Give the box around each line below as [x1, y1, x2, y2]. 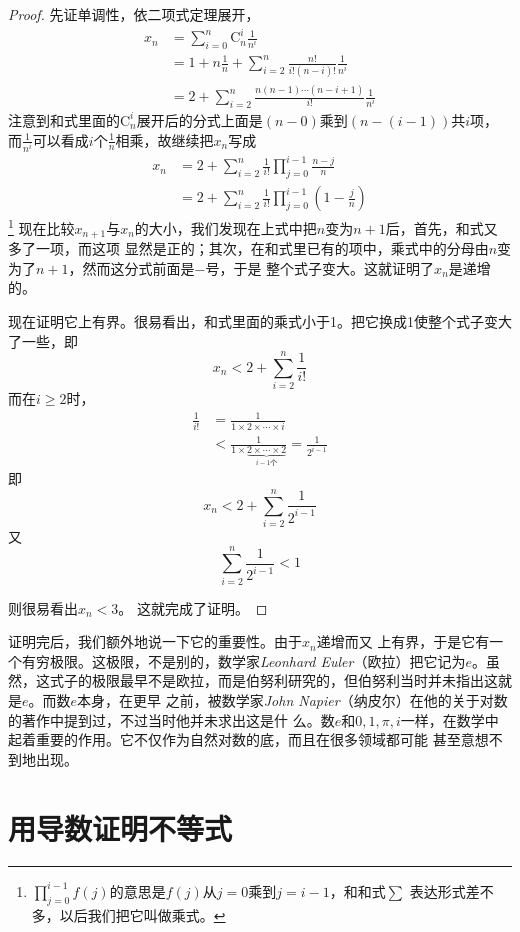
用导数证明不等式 [8, 807, 233, 848]
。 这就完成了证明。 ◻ [118, 597, 268, 618]
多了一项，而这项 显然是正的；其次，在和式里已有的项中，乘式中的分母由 [8, 238, 489, 259]
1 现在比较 [8, 215, 75, 238]
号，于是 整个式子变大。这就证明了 [205, 257, 435, 278]
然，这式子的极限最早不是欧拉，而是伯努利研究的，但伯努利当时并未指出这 [8, 670, 498, 691]
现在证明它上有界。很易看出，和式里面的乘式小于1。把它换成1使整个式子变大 [8, 310, 512, 331]
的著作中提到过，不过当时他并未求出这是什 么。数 [8, 709, 335, 730]
